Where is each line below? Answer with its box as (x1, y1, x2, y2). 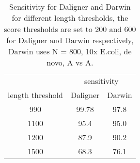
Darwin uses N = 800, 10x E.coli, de (8, 46, 132, 57)
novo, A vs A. (47, 57, 93, 68)
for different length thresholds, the (12, 12, 128, 23)
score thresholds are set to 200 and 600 (4, 23, 136, 34)
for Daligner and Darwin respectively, (6, 34, 134, 46)
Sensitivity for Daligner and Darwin (9, 1, 131, 12)
